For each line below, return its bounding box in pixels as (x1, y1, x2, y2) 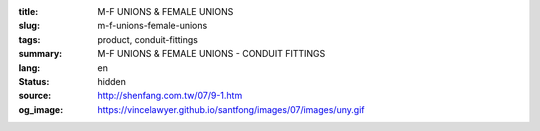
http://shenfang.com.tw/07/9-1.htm (97, 90, 243, 102)
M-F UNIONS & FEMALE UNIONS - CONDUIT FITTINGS (97, 48, 326, 60)
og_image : (18, 103, 64, 115)
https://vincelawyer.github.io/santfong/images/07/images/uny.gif (97, 103, 365, 115)
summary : (18, 48, 63, 60)
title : (18, 6, 39, 17)
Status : (18, 75, 50, 87)
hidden (97, 75, 127, 87)
